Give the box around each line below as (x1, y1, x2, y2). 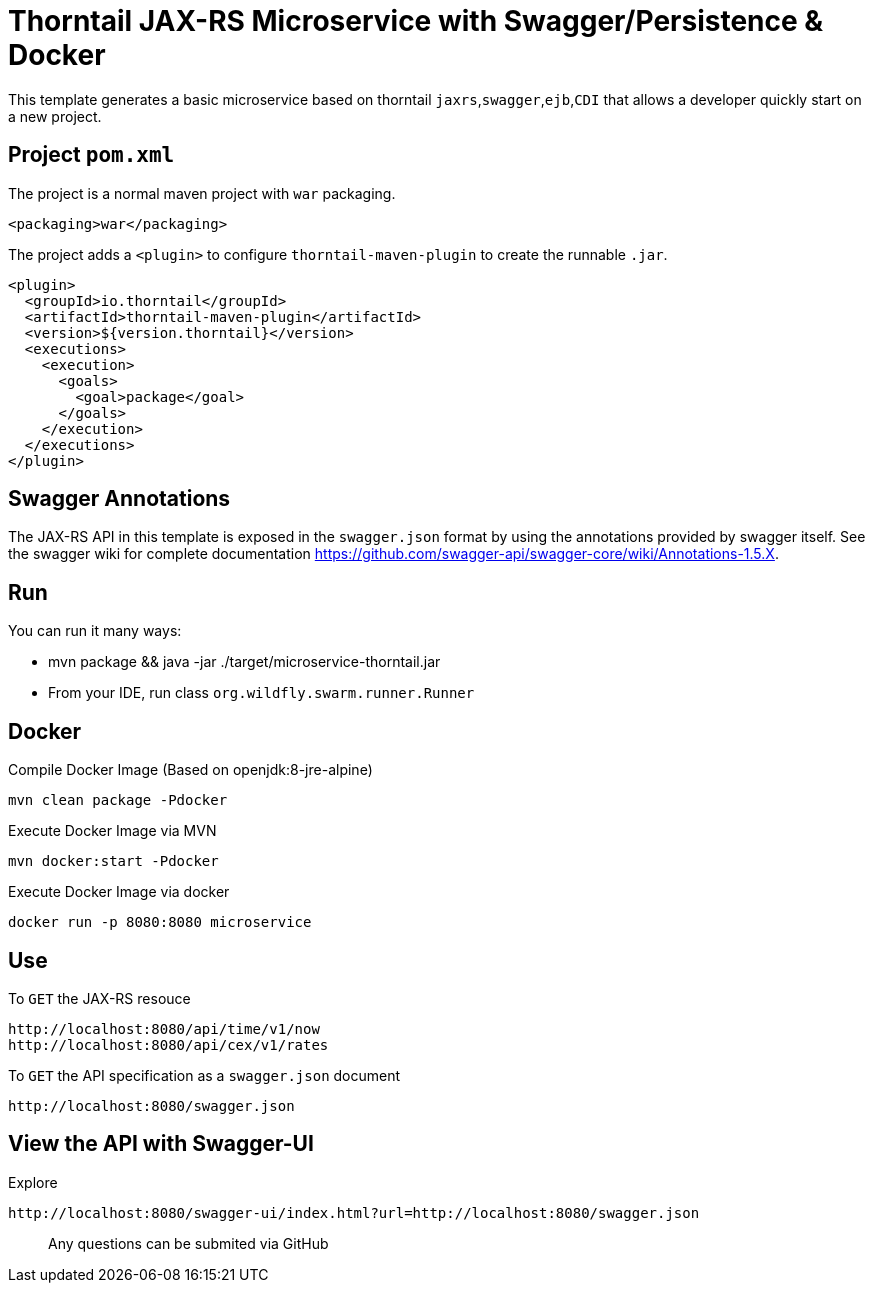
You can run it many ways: (8, 622, 182, 640)
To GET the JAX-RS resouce (8, 989, 191, 1007)
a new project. (8, 107, 102, 125)
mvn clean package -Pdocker (8, 792, 228, 809)
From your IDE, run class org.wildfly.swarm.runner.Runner (48, 684, 475, 702)
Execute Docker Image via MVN (8, 822, 217, 840)
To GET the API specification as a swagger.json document (8, 1066, 401, 1084)
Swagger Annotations (8, 486, 231, 512)
